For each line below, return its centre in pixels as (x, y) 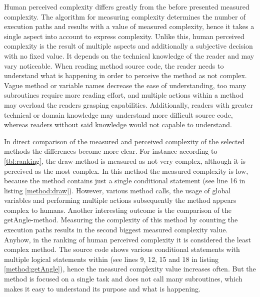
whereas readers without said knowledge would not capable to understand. (118, 124)
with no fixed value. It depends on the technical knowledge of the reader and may (129, 55)
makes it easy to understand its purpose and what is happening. (102, 288)
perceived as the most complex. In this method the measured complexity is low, (126, 171)
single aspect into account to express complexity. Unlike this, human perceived (124, 36)
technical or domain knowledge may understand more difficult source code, (118, 114)
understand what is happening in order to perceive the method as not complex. (125, 75)
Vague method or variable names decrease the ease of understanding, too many (125, 85)
